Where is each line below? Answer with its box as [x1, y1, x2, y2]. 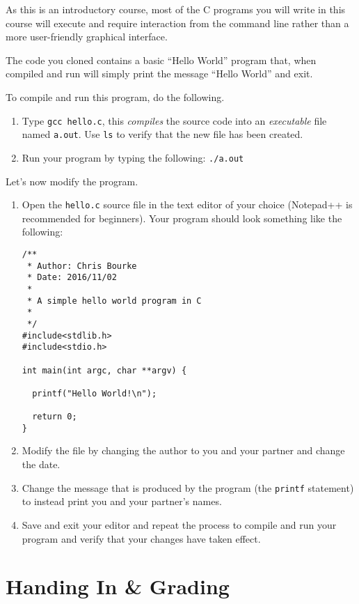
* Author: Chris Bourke [26, 261, 137, 271]
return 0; [32, 412, 77, 422]
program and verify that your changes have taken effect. [22, 531, 261, 545]
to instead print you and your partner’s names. [22, 494, 222, 509]
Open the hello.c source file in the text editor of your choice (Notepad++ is [22, 197, 353, 212]
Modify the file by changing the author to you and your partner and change [22, 443, 345, 458]
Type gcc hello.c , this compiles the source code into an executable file [22, 113, 327, 127]
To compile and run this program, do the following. [6, 89, 225, 104]
